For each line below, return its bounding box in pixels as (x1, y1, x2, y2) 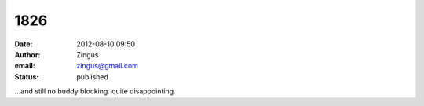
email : (14, 61, 35, 71)
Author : (14, 49, 41, 59)
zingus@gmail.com (76, 61, 139, 71)
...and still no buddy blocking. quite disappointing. (14, 86, 176, 96)
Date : (14, 39, 33, 49)
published (76, 71, 109, 82)
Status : (14, 71, 39, 82)
